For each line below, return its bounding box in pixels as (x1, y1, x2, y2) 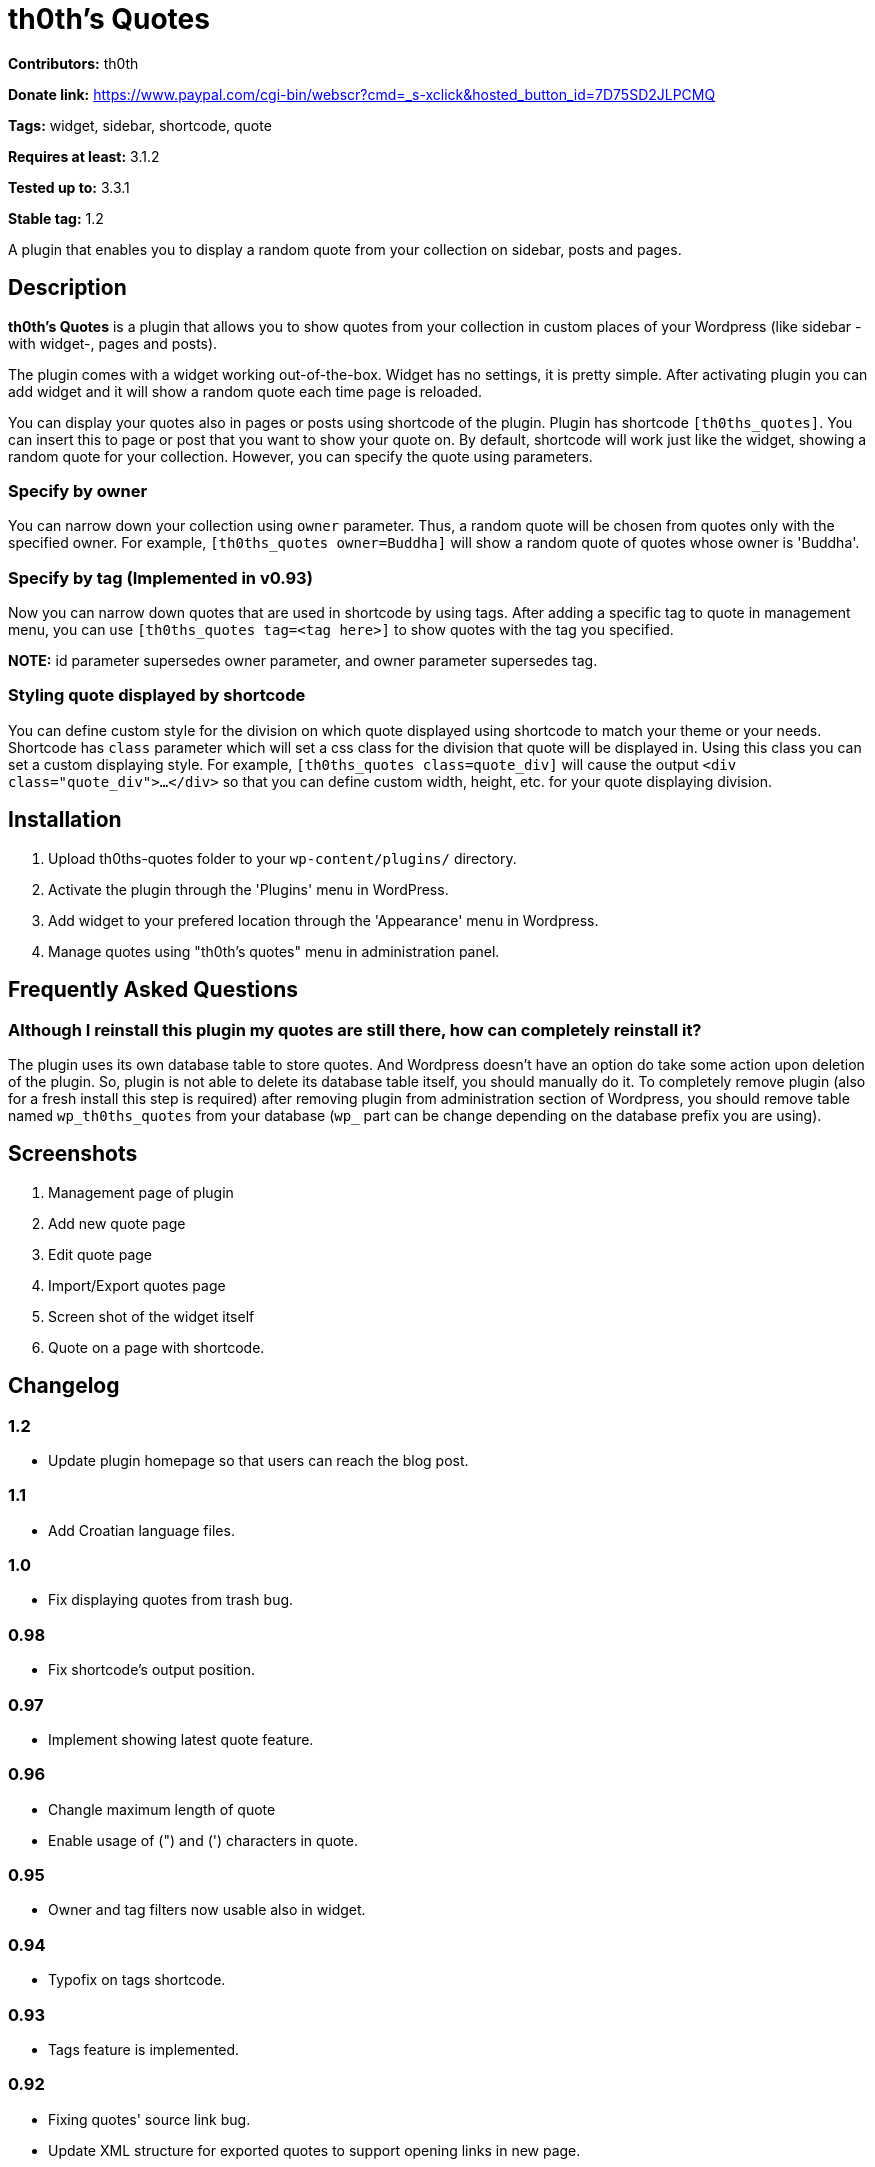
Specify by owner (8, 480, 148, 501)
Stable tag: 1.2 (8, 209, 104, 227)
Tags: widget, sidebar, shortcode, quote (8, 116, 272, 134)
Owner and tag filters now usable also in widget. (48, 1901, 366, 1919)
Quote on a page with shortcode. (48, 1338, 265, 1356)
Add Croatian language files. (48, 1521, 235, 1539)
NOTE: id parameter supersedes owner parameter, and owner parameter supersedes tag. (8, 652, 598, 670)
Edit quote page (48, 1245, 153, 1263)
